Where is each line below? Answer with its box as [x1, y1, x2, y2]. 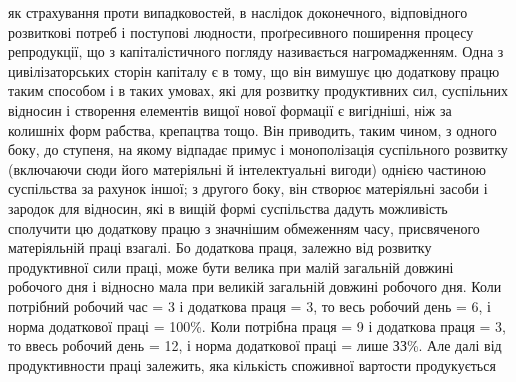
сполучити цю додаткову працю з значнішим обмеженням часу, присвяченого [8, 217, 480, 238]
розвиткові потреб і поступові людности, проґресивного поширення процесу [8, 21, 474, 42]
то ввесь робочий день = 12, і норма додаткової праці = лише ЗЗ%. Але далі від [8, 335, 502, 356]
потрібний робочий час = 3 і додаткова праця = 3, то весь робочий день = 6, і [8, 295, 491, 316]
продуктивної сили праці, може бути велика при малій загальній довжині [8, 256, 454, 277]
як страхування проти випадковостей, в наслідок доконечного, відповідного [8, 2, 468, 22]
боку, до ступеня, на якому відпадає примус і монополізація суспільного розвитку [8, 139, 508, 160]
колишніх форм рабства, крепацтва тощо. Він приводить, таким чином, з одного [8, 119, 497, 140]
